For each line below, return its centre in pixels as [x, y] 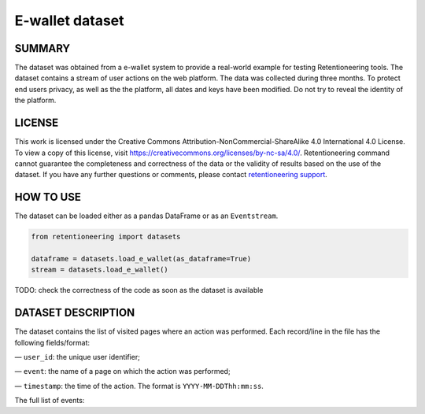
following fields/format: [52, 342]
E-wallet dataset [70, 20]
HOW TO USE [48, 197]
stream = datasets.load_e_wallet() [100, 270]
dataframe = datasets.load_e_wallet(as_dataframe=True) [141, 259]
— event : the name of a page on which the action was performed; [123, 371]
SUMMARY [42, 48]
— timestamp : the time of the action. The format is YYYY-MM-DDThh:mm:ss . [139, 386]
